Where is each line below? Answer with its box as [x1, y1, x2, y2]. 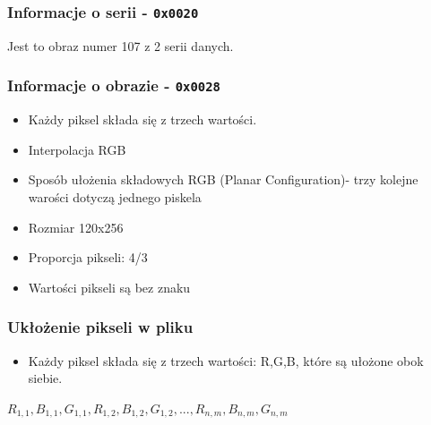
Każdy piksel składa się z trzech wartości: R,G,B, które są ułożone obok [28, 351, 424, 370]
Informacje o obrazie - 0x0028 [7, 74, 220, 97]
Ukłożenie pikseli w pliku [7, 316, 194, 338]
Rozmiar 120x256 [28, 217, 124, 236]
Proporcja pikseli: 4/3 [28, 248, 148, 267]
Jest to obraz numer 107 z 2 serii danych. [7, 36, 234, 55]
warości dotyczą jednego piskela [28, 187, 202, 206]
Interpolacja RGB [28, 140, 126, 158]
